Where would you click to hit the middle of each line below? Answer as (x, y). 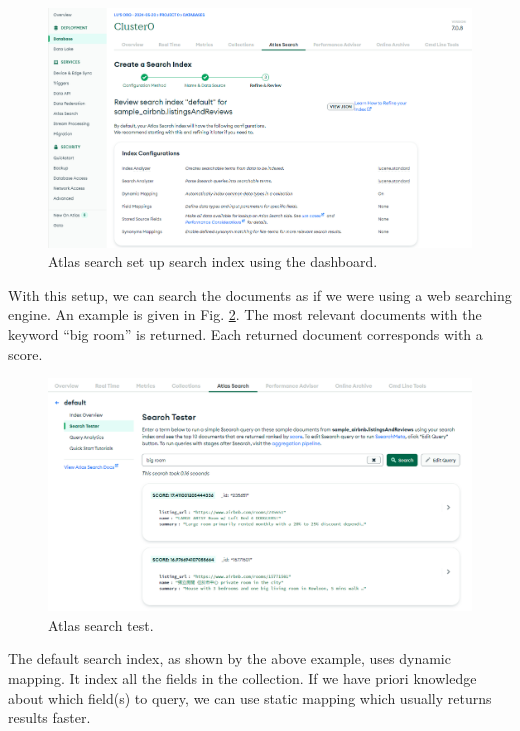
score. (25, 353)
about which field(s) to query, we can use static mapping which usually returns (250, 697)
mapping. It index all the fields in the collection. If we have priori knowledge (242, 678)
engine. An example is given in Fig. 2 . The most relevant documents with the (245, 314)
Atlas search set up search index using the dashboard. (213, 261)
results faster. (49, 717)
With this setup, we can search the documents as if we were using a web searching (260, 294)
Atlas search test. (101, 624)
